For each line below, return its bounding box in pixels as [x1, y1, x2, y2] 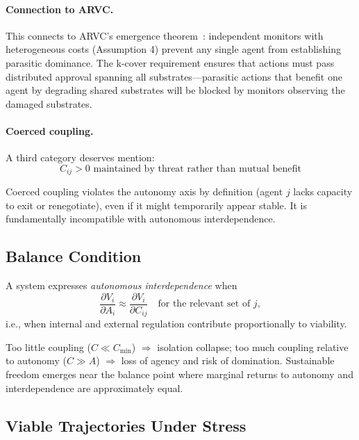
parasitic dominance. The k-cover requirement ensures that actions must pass [6, 55, 335, 70]
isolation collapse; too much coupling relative [157, 339, 349, 354]
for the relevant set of [158, 299, 251, 309]
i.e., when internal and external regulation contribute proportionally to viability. [6, 316, 347, 331]
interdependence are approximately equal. [6, 380, 183, 395]
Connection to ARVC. [6, 1, 114, 16]
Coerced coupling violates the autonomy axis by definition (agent [6, 184, 283, 199]
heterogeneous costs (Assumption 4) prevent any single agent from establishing [6, 42, 341, 56]
